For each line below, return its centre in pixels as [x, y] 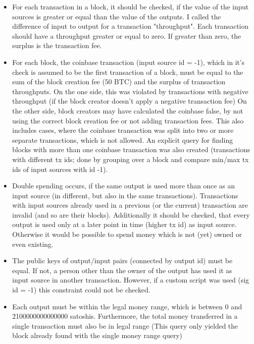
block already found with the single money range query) [97, 335]
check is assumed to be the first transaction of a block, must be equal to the [127, 72]
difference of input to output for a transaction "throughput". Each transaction [130, 26]
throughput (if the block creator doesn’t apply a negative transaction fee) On [129, 101]
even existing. [33, 244]
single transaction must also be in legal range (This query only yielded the [125, 325]
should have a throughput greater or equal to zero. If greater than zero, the [127, 35]
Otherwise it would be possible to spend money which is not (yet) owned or [127, 234]
